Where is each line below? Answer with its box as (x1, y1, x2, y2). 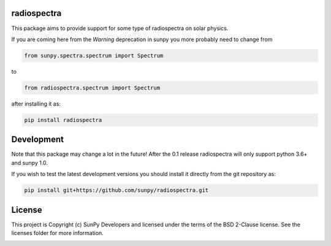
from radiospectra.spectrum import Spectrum (24, 84, 161, 91)
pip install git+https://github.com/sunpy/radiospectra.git (24, 187, 209, 194)
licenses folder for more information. (11, 229, 104, 236)
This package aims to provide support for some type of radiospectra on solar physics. (11, 25, 229, 32)
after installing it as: (11, 100, 61, 107)
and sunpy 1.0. (11, 159, 48, 166)
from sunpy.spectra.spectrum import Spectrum (24, 52, 164, 59)
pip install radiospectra (24, 117, 102, 123)
